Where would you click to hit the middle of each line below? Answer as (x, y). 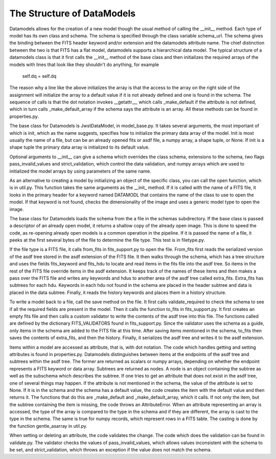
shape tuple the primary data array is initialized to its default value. (79, 147)
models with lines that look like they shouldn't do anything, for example (84, 65)
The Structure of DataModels (72, 13)
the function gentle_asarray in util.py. (48, 426)
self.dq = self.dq (39, 76)
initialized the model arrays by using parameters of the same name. (80, 171)
